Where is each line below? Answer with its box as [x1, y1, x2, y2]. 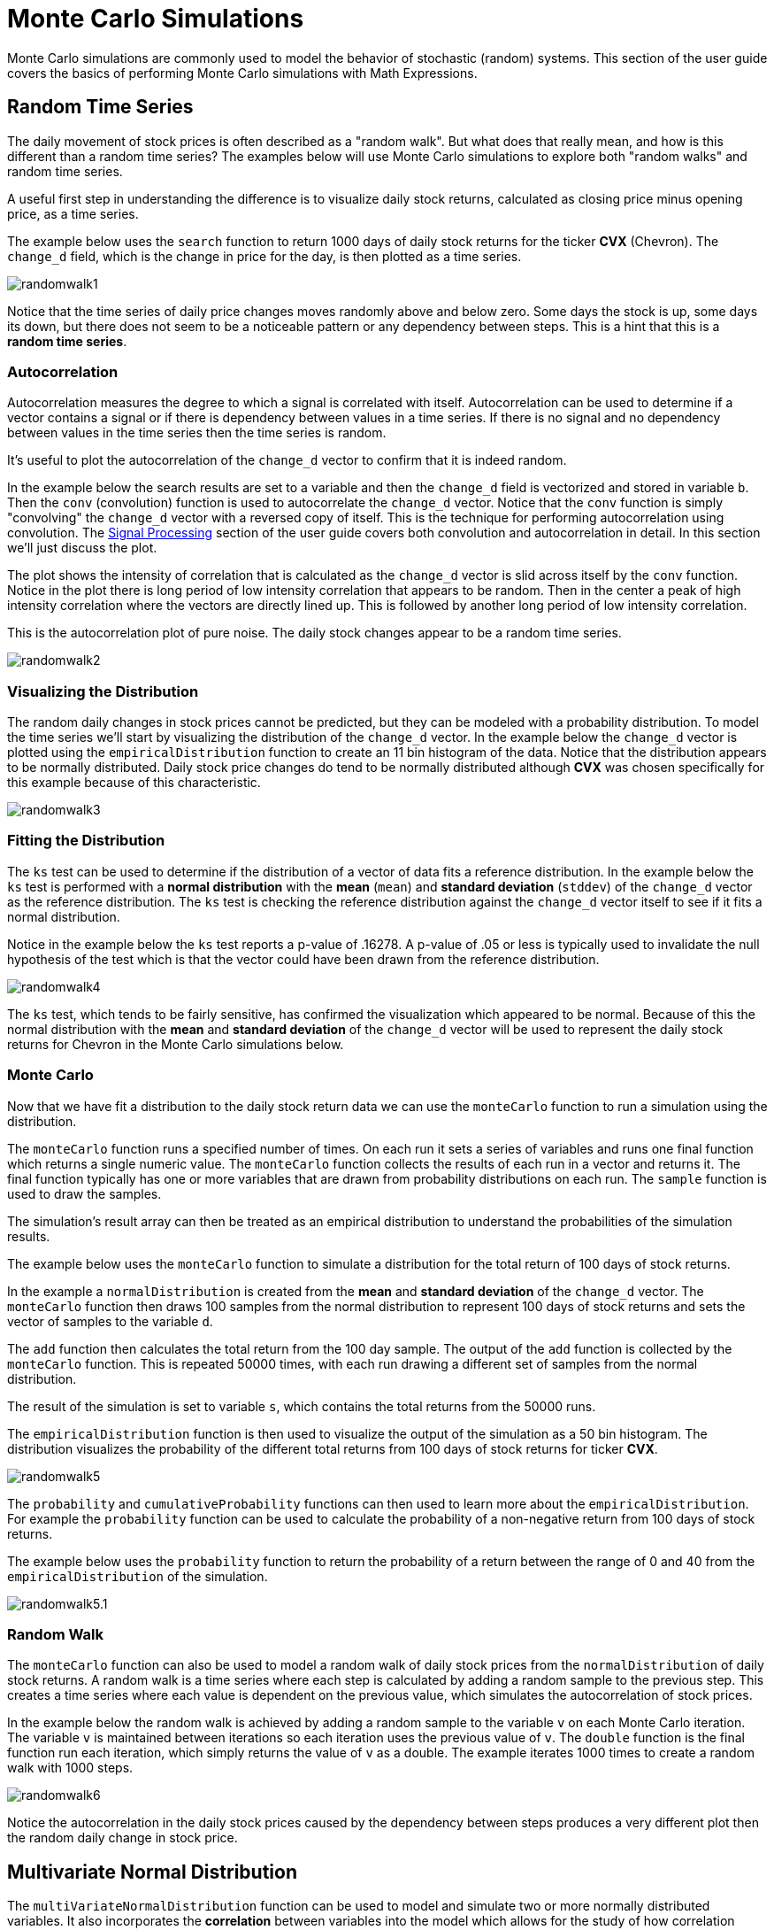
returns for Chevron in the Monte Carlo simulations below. [7, 1036, 344, 1052]
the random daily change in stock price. [7, 1830, 238, 1846]
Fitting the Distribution [7, 831, 165, 850]
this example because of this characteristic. [7, 775, 261, 791]
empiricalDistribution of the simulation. [7, 1568, 268, 1584]
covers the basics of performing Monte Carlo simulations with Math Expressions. [7, 65, 478, 81]
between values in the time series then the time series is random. [7, 425, 387, 441]
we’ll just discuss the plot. [7, 540, 157, 556]
